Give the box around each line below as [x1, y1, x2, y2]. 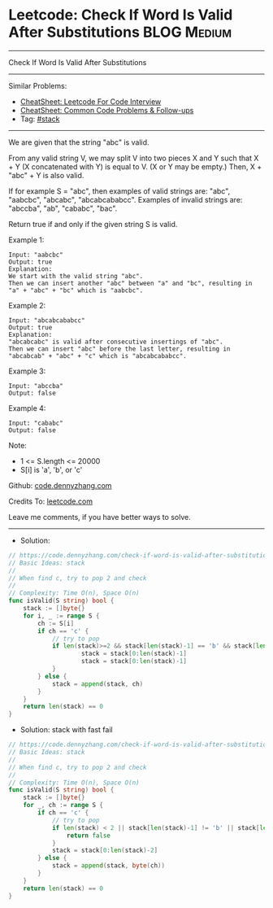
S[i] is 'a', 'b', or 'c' [19, 465, 83, 474]
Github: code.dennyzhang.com [8, 480, 112, 490]
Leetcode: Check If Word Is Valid [8, 6, 233, 24]
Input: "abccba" [8, 382, 63, 390]
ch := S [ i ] [37, 619, 75, 627]
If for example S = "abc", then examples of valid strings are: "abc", [8, 186, 231, 196]
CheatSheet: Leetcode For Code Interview [19, 96, 162, 107]
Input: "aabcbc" [8, 251, 63, 259]
